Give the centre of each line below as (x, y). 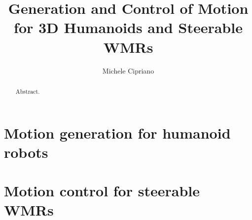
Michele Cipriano (128, 70)
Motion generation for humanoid (117, 132)
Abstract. (28, 91)
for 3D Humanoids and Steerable (128, 27)
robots (26, 152)
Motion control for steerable (102, 191)
